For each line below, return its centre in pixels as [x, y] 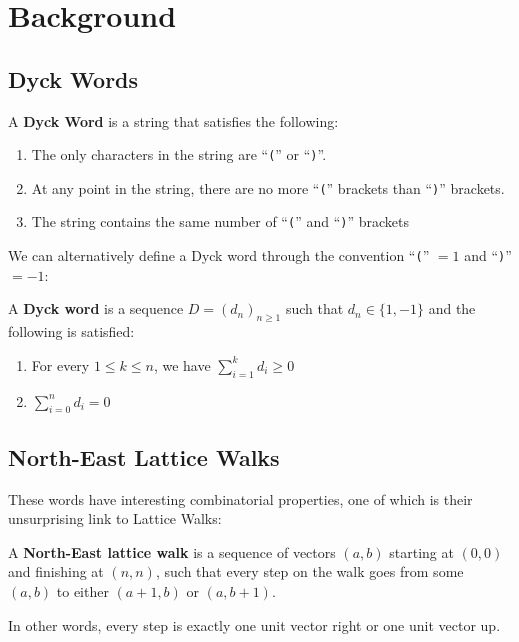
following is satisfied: [71, 331]
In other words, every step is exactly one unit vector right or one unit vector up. [254, 624]
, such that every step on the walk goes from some [309, 571]
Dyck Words [73, 78]
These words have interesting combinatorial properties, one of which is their [240, 498]
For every [60, 364]
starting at [421, 551]
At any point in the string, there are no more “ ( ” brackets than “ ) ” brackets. [268, 187]
